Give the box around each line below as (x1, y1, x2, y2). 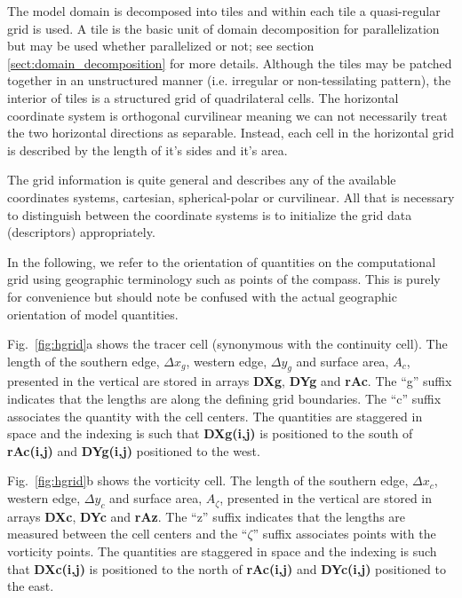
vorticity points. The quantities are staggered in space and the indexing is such (7, 542, 437, 561)
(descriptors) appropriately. (7, 223, 155, 241)
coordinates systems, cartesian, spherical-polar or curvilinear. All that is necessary (7, 187, 455, 206)
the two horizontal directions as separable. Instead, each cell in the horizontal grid (7, 123, 454, 142)
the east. (7, 577, 54, 595)
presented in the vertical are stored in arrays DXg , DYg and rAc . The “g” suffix (7, 372, 452, 390)
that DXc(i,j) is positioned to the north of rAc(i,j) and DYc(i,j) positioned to (7, 559, 446, 578)
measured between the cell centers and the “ (7, 524, 248, 543)
